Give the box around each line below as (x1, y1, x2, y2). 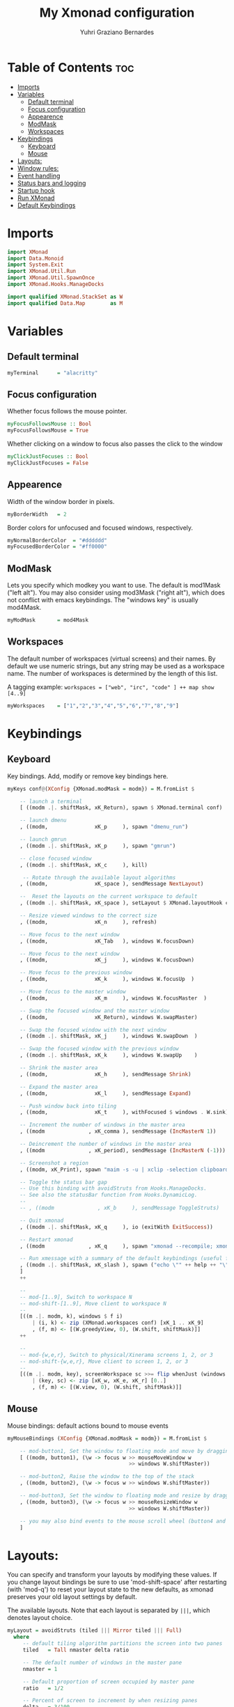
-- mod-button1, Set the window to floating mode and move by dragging (19, 1447, 232, 1454)
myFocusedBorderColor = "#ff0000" (7, 543, 108, 551)
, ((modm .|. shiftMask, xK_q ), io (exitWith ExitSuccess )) (19, 1223, 214, 1230)
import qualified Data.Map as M (7, 299, 123, 307)
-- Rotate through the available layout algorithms (22, 874, 176, 881)
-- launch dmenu (19, 817, 68, 824)
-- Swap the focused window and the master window (19, 1007, 170, 1014)
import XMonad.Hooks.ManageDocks (7, 281, 104, 288)
